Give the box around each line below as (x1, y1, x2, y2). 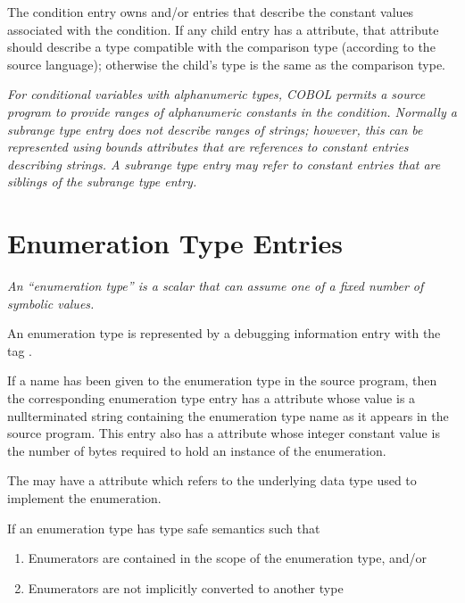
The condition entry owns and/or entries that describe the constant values (7, 3, 414, 21)
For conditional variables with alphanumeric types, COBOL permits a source (7, 85, 426, 103)
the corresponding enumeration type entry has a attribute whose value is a (7, 389, 416, 408)
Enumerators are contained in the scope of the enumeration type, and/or (28, 549, 428, 567)
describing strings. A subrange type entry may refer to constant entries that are (7, 154, 441, 173)
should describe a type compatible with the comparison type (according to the (7, 37, 436, 56)
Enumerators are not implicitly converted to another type (28, 578, 344, 597)
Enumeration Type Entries (7, 225, 343, 261)
